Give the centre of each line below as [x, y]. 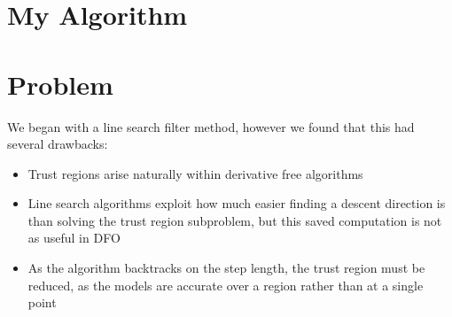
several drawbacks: [58, 144]
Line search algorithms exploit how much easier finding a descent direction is [237, 203]
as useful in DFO [74, 238]
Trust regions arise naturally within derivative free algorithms [195, 173]
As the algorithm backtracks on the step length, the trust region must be [226, 268]
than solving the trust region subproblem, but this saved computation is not [235, 220]
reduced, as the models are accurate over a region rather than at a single [226, 285]
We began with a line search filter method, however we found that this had [211, 126]
